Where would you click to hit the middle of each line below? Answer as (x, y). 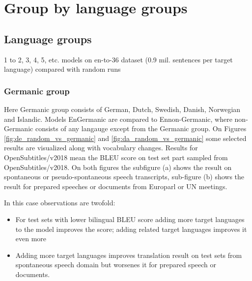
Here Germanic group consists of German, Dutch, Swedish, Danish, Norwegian (122, 109)
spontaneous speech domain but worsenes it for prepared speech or (116, 265)
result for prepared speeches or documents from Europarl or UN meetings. (116, 186)
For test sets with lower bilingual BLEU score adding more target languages (130, 219)
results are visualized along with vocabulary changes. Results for (101, 148)
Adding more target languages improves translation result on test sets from (129, 255)
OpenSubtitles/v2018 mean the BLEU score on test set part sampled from (116, 157)
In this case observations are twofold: (60, 203)
